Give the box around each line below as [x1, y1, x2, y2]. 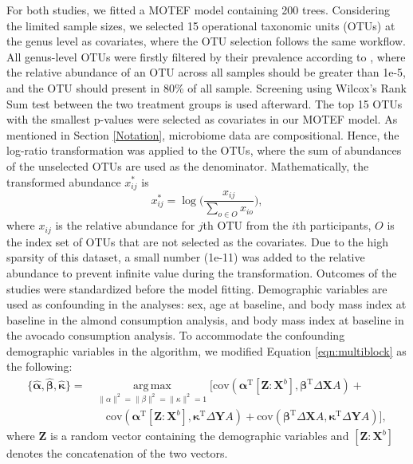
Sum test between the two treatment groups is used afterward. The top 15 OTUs [6, 95, 403, 112]
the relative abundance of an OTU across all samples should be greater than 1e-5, [6, 64, 407, 81]
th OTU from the [203, 217, 289, 234]
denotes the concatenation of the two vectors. [6, 445, 228, 462]
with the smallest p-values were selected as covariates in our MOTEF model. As [6, 111, 398, 128]
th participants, [295, 217, 372, 234]
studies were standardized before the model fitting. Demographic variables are [6, 280, 387, 297]
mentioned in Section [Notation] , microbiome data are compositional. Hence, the [6, 126, 399, 143]
